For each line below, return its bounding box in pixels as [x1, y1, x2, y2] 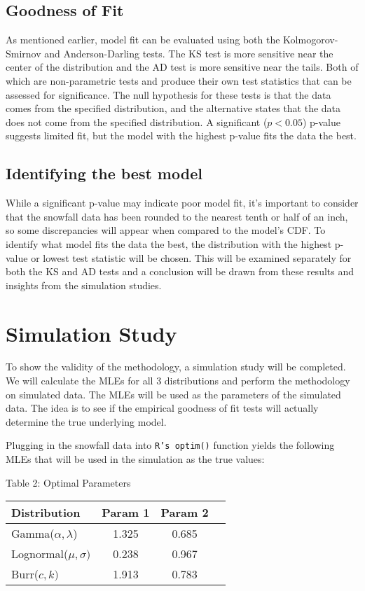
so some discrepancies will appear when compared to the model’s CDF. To [6, 223, 326, 237]
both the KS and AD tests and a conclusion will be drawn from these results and [6, 264, 354, 279]
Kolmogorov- [283, 32, 338, 47]
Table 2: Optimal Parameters [6, 475, 131, 489]
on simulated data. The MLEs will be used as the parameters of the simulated [6, 387, 341, 401]
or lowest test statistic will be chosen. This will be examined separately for [31, 250, 352, 265]
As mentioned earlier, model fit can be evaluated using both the [6, 32, 280, 47]
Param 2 [160, 504, 209, 521]
